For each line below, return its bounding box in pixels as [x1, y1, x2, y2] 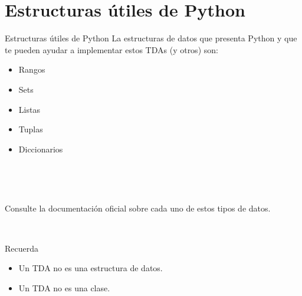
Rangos [18, 63, 45, 76]
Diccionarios [18, 142, 63, 155]
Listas [18, 103, 40, 115]
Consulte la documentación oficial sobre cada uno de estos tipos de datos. [5, 202, 271, 214]
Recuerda [5, 242, 39, 254]
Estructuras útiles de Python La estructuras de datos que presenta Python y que [5, 32, 297, 44]
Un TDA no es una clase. [18, 281, 110, 294]
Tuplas [18, 123, 43, 135]
